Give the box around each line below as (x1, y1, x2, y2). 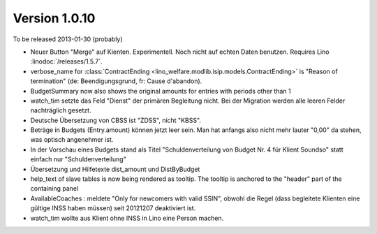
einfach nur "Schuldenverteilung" (30, 155, 127, 163)
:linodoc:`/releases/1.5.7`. (30, 57, 103, 66)
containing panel (30, 184, 79, 193)
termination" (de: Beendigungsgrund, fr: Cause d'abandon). (30, 77, 202, 85)
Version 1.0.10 (13, 10, 96, 26)
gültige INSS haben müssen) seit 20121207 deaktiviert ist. (30, 204, 196, 212)
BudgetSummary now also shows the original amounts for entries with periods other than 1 (30, 87, 291, 95)
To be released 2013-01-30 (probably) (13, 35, 123, 43)
